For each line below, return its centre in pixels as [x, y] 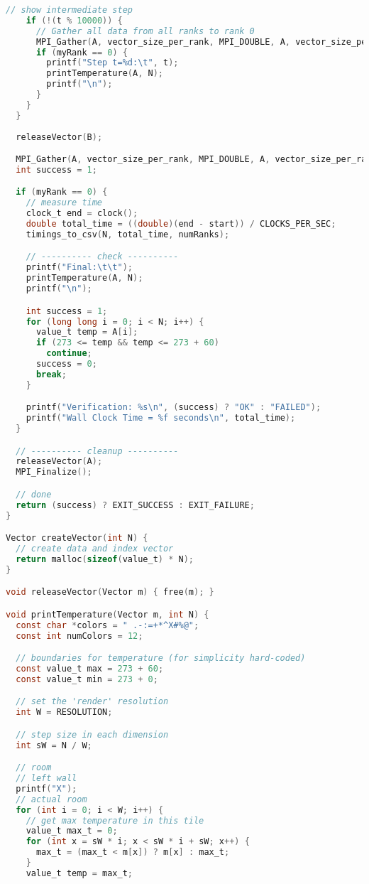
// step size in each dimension [92, 734]
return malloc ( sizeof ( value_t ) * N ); [105, 559]
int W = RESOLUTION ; [64, 712]
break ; [51, 374]
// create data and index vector [95, 549]
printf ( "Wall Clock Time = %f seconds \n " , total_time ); [161, 418]
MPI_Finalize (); [54, 472]
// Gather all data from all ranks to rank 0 [145, 31]
